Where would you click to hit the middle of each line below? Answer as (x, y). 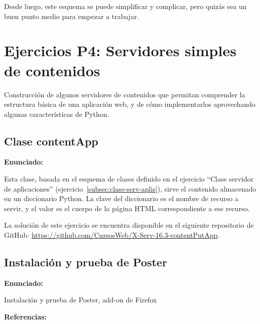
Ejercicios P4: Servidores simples (120, 50)
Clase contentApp (51, 141)
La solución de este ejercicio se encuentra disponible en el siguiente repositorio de (129, 225)
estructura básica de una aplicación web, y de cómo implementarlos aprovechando (130, 104)
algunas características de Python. (57, 114)
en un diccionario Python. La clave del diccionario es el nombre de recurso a (121, 198)
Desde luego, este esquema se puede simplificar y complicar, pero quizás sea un (125, 6)
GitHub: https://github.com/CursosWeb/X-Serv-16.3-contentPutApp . (112, 235)
